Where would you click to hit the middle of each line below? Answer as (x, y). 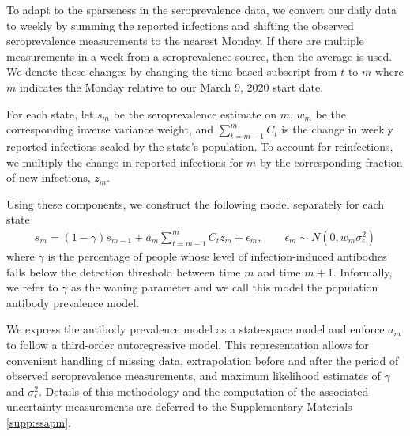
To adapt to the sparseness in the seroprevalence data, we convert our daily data (202, 9)
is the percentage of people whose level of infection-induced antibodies (217, 256)
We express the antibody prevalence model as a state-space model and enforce (196, 329)
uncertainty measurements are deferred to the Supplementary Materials (179, 406)
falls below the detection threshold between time (124, 271)
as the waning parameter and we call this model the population (224, 287)
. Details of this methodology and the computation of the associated (203, 391)
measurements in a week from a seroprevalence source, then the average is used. (199, 56)
